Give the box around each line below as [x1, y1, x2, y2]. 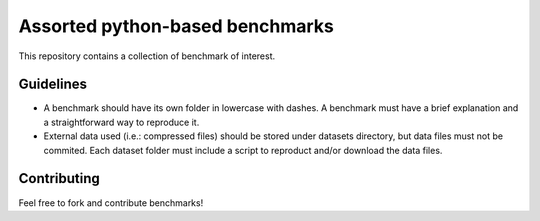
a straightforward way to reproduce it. [43, 116, 200, 128]
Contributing [18, 170, 100, 187]
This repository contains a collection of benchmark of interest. [18, 50, 275, 62]
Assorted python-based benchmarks [18, 15, 335, 37]
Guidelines [18, 76, 87, 93]
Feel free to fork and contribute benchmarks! [18, 196, 204, 209]
